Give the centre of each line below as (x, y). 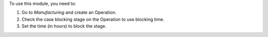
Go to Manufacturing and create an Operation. (69, 13)
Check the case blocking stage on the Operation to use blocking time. (93, 19)
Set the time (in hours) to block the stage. (64, 26)
